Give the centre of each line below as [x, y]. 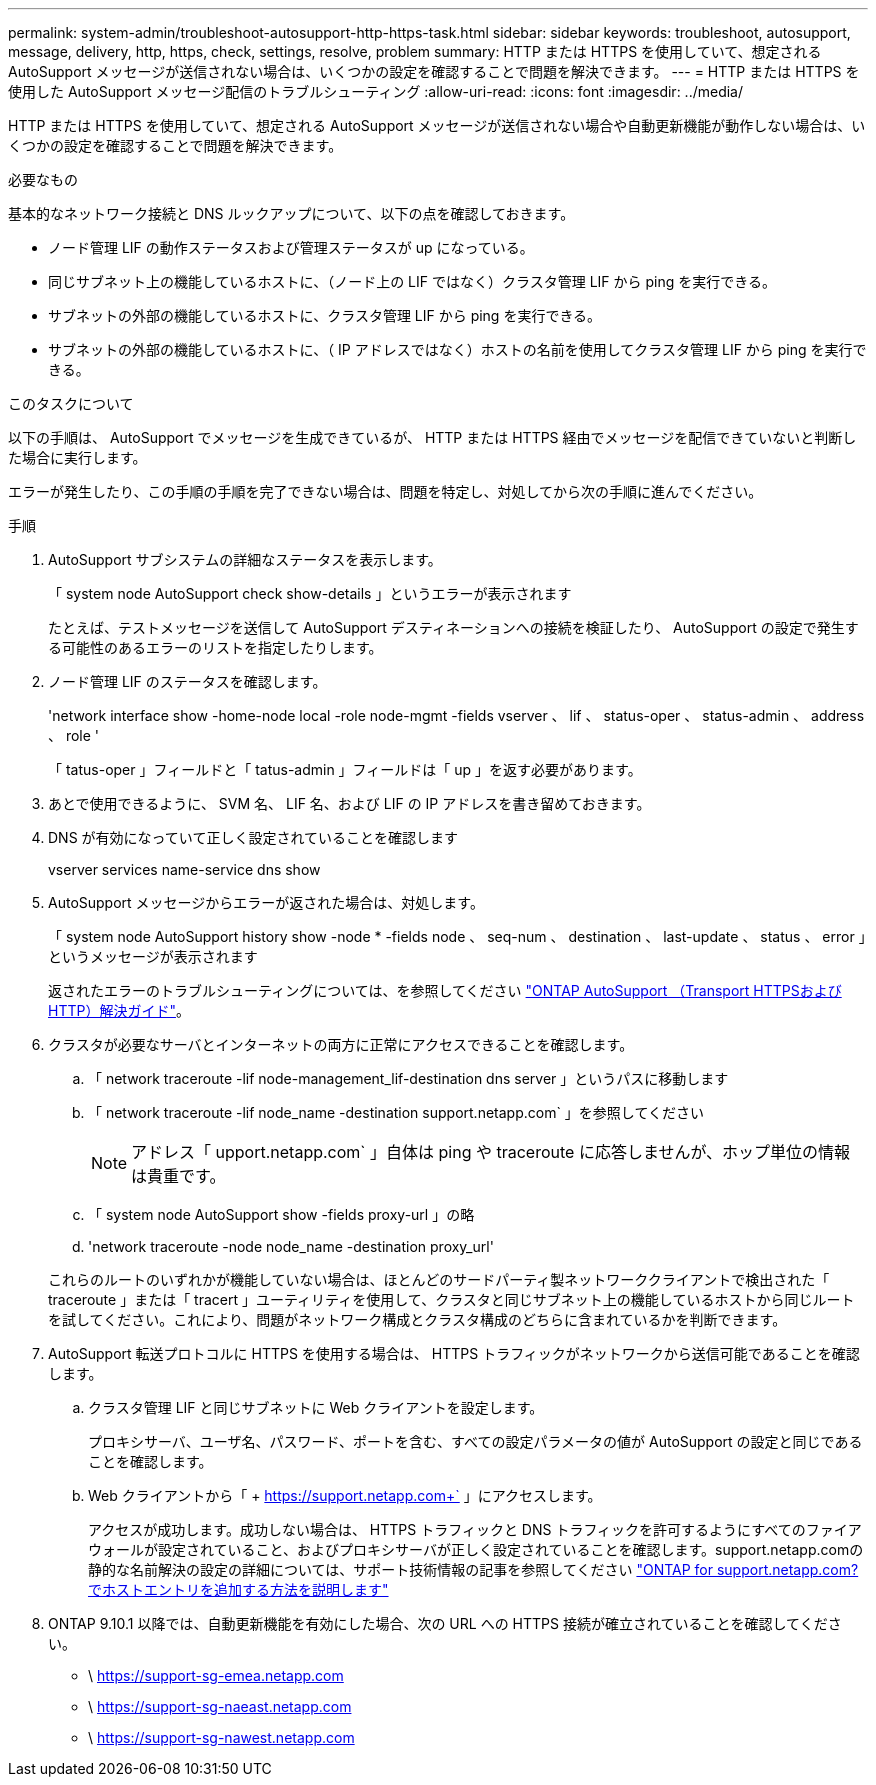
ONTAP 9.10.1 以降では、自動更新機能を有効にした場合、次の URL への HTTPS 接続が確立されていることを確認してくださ [445, 1623]
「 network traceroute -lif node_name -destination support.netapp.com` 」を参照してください [396, 1112]
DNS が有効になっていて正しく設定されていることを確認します [253, 837]
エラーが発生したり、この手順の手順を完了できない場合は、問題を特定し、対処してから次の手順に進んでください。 [385, 491]
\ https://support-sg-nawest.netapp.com [221, 1737]
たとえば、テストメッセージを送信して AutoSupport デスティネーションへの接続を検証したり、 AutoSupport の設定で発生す [453, 627]
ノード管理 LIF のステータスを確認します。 [187, 681]
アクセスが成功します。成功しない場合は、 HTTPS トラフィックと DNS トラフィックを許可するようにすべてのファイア [475, 1529]
